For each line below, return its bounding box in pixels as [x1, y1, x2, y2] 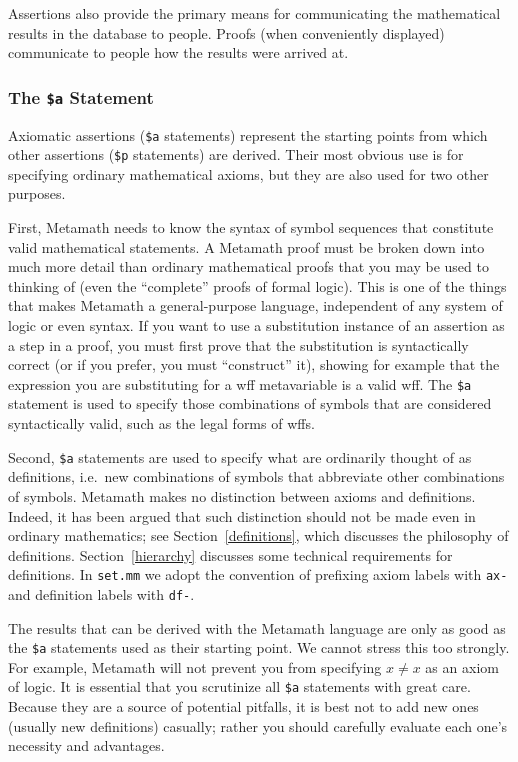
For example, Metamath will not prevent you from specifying [8, 656, 382, 677]
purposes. [8, 183, 66, 204]
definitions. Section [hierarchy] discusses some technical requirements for [8, 544, 453, 565]
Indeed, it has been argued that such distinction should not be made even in [8, 505, 476, 526]
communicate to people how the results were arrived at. [8, 42, 349, 63]
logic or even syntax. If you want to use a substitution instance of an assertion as [8, 315, 505, 336]
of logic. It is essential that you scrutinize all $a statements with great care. [8, 676, 471, 697]
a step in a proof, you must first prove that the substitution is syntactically [8, 334, 469, 355]
